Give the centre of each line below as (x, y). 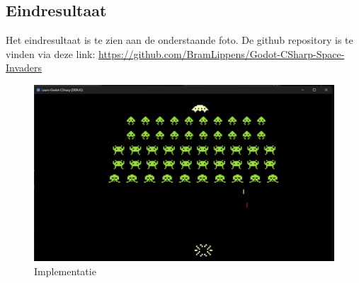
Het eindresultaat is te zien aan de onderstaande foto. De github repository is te (179, 40)
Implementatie (65, 271)
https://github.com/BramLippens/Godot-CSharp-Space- (222, 53)
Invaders (24, 68)
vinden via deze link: (51, 53)
